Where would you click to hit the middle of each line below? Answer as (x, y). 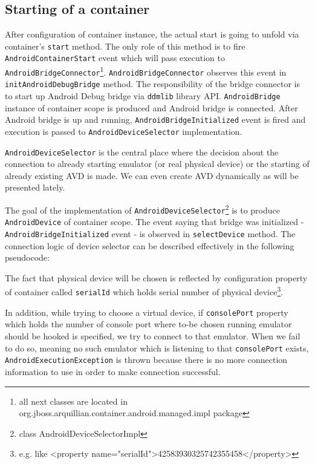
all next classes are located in (73, 401)
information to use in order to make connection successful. (113, 371)
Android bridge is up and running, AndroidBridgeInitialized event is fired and (155, 119)
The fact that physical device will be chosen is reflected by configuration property (156, 277)
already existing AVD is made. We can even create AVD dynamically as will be (152, 175)
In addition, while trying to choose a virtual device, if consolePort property (147, 312)
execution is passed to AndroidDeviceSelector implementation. (124, 131)
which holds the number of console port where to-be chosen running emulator (148, 324)
